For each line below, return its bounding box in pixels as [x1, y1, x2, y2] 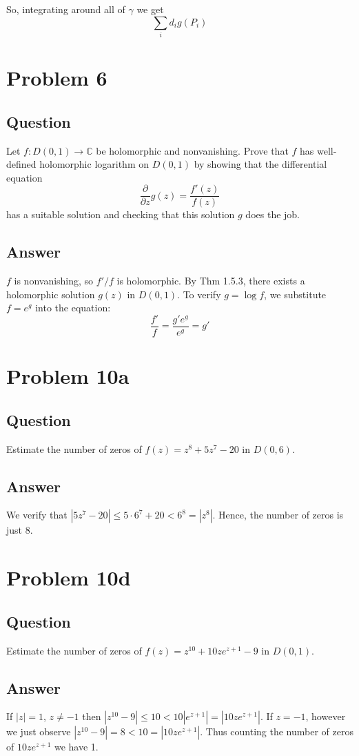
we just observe [6, 724, 71, 739]
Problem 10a [6, 362, 130, 390]
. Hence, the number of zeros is [212, 507, 344, 522]
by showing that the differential [194, 157, 327, 171]
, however [305, 709, 346, 724]
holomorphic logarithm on [39, 157, 150, 171]
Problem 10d [6, 563, 131, 592]
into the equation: [35, 300, 111, 315]
